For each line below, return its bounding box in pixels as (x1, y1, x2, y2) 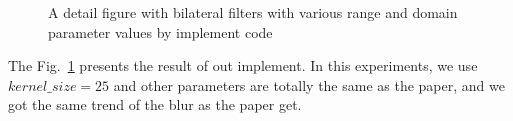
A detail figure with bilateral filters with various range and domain (48, 2, 458, 22)
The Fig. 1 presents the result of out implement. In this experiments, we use (8, 55, 478, 76)
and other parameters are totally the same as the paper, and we (113, 74, 505, 95)
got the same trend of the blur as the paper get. (8, 94, 302, 115)
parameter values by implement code (48, 21, 273, 42)
